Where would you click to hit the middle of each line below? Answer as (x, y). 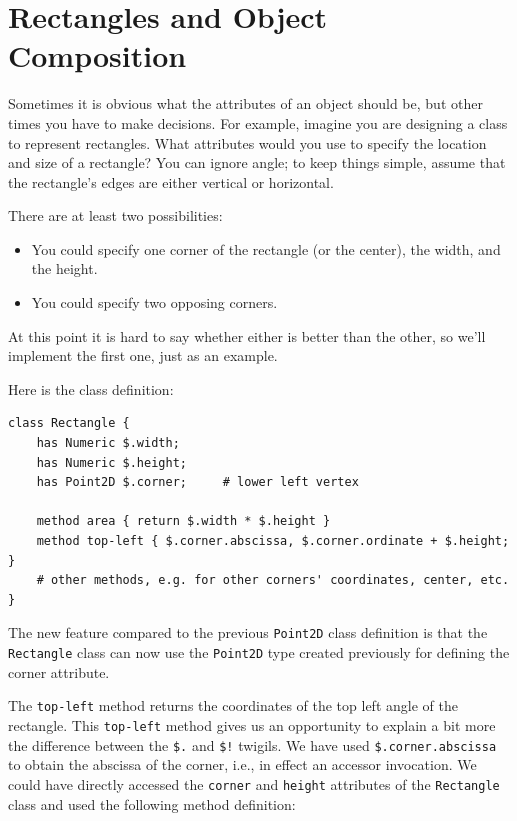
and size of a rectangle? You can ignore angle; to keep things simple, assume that (257, 162)
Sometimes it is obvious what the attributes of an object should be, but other (245, 103)
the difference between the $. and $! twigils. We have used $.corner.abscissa (252, 744)
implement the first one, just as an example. (143, 355)
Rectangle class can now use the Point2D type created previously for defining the (259, 652)
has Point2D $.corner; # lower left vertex (197, 482)
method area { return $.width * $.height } (183, 521)
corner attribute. (59, 671)
